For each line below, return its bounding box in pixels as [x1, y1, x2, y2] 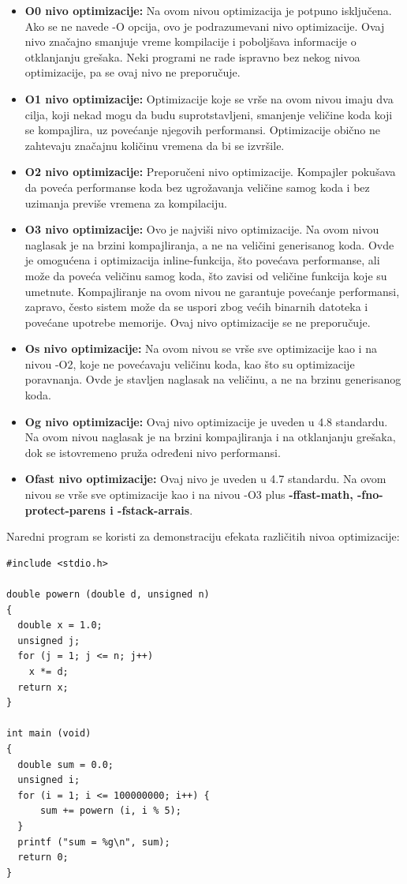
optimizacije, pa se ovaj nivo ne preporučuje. [24, 64, 241, 81]
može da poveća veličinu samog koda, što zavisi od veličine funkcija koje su [24, 267, 387, 283]
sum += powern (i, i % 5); [39, 805, 181, 817]
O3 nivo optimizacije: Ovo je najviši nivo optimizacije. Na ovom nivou [24, 221, 379, 238]
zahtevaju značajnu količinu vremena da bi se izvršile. [24, 137, 285, 153]
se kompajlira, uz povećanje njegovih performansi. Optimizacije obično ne [24, 122, 381, 138]
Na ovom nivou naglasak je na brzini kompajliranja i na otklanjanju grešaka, [24, 429, 396, 445]
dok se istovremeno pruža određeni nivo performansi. [24, 444, 281, 460]
